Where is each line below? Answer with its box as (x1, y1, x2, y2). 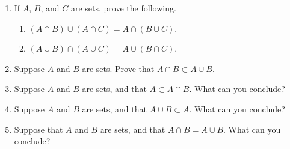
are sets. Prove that (82, 62, 155, 74)
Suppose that (14, 123, 63, 135)
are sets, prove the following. (70, 2, 176, 14)
